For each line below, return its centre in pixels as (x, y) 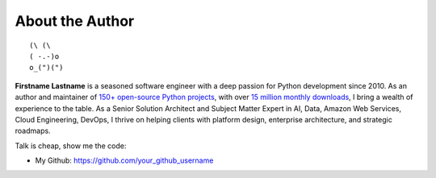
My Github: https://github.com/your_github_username (124, 160)
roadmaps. (33, 131)
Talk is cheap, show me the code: (71, 146)
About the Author (75, 21)
